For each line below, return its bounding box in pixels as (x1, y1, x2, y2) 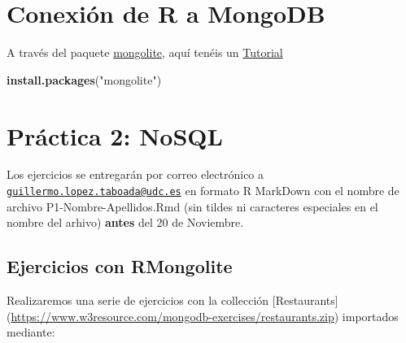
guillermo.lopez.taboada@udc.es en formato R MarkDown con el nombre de (7, 182, 399, 199)
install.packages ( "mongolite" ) (7, 71, 162, 88)
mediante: (7, 323, 55, 341)
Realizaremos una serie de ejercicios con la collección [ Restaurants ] (7, 292, 338, 309)
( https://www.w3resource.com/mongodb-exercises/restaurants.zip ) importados (7, 307, 399, 324)
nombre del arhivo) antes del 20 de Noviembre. (7, 214, 244, 231)
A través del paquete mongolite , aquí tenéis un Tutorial (7, 44, 283, 61)
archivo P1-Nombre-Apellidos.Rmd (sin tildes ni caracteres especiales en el (7, 198, 378, 215)
